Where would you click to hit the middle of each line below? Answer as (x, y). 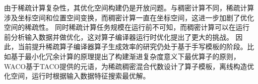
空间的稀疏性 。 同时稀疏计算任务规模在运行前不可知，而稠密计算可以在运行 (127, 27)
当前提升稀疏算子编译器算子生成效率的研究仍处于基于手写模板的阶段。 (132, 46)
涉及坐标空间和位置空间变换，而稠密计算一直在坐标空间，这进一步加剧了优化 (129, 17)
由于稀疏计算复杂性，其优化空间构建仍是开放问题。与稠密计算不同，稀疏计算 (129, 7)
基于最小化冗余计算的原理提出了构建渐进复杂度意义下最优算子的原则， (126, 56)
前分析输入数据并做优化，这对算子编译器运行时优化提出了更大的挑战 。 (119, 37)
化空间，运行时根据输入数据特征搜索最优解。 (77, 76)
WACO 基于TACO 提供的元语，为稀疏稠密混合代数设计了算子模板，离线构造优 (129, 66)
